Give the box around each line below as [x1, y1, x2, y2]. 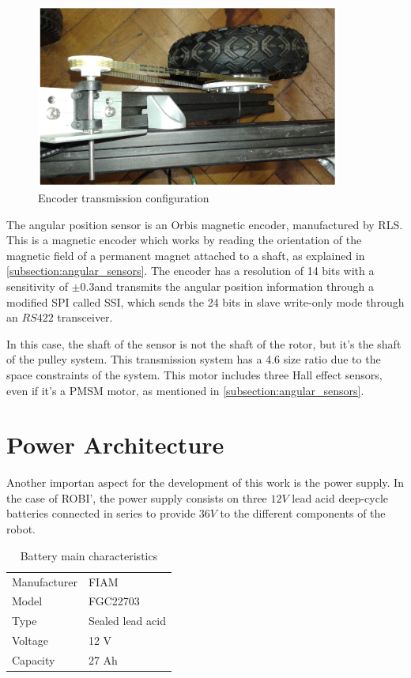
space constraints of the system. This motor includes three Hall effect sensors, [6, 366, 383, 382]
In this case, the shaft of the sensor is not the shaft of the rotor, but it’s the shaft [6, 335, 402, 352]
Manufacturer [12, 573, 77, 589]
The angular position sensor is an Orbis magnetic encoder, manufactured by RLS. [6, 216, 403, 232]
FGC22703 [88, 593, 140, 609]
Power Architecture [6, 428, 224, 461]
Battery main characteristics [20, 547, 158, 563]
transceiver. [57, 309, 113, 326]
